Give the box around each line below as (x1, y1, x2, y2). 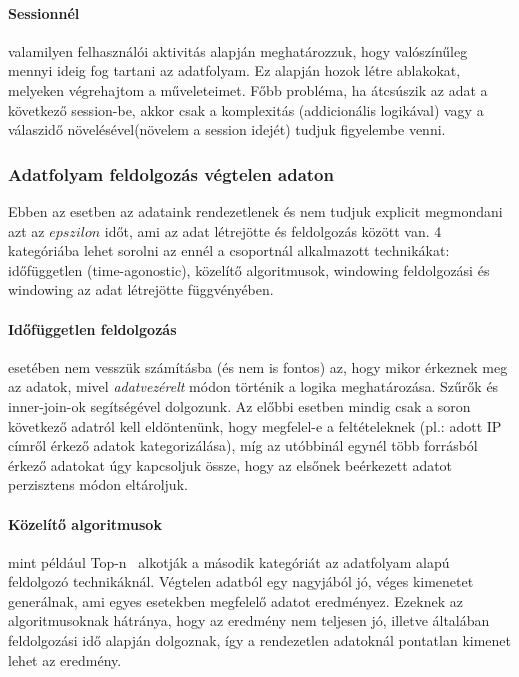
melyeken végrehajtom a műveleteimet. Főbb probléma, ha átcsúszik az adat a (8, 79, 488, 100)
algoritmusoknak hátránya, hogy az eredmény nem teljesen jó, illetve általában (8, 610, 490, 631)
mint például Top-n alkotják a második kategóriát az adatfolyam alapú (8, 551, 450, 572)
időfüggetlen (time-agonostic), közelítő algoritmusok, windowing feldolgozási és (8, 259, 490, 280)
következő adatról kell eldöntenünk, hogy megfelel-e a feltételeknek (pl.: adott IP (8, 415, 502, 436)
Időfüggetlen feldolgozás (8, 318, 177, 339)
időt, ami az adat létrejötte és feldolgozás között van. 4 (104, 220, 442, 241)
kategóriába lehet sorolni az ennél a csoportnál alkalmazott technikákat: (8, 240, 450, 261)
